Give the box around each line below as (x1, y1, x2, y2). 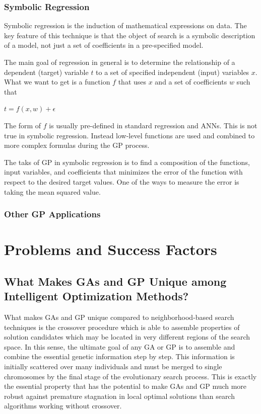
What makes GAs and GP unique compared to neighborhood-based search (4, 311, 234, 322)
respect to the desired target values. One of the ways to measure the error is (4, 176, 239, 187)
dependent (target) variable (4, 66, 89, 77)
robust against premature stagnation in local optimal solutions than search (4, 390, 235, 401)
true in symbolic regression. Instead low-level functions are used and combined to (4, 130, 255, 140)
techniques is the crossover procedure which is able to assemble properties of (4, 321, 240, 332)
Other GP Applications (4, 208, 101, 220)
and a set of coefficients (155, 76, 227, 87)
